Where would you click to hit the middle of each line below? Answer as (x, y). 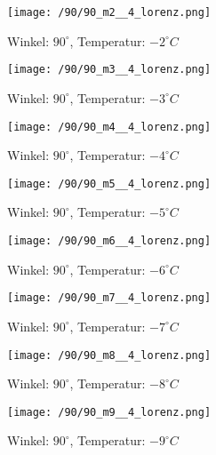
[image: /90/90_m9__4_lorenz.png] (109, 412)
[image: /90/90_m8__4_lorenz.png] (109, 355)
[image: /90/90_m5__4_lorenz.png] (109, 184)
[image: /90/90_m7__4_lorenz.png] (109, 298)
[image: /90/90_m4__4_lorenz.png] (109, 127)
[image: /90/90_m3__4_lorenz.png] (109, 70)
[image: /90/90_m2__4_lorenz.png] (109, 12)
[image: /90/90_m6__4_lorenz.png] (109, 241)
